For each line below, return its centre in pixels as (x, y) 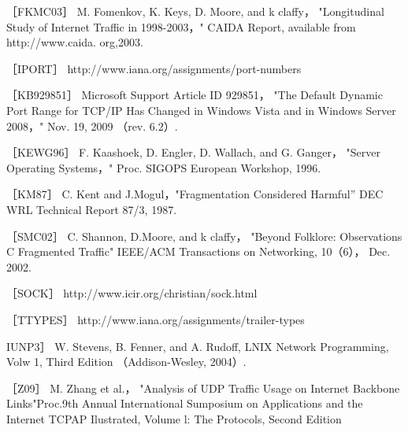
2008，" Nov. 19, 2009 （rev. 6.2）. (92, 126)
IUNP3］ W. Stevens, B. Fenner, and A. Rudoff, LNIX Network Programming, (198, 346)
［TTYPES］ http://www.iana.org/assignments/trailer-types (156, 319)
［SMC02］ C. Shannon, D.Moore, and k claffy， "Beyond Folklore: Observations (204, 236)
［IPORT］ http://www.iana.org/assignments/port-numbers (154, 68)
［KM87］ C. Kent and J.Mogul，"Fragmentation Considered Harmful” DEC (195, 194)
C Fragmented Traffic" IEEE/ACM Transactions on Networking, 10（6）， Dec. (198, 251)
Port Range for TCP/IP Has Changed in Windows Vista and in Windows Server (201, 110)
